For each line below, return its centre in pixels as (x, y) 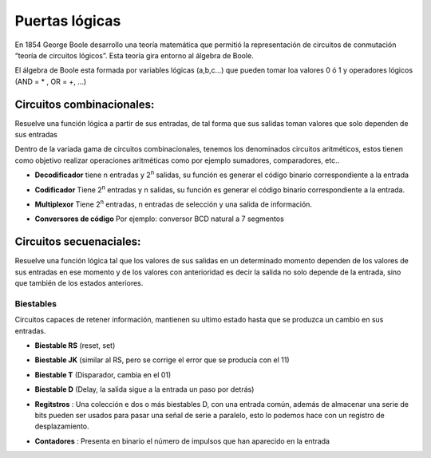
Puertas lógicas (68, 21)
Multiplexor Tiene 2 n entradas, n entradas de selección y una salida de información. (174, 203)
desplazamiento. (62, 426)
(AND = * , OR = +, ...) (51, 81)
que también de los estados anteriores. (79, 283)
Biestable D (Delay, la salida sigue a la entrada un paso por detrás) (144, 389)
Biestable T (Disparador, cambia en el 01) (103, 374)
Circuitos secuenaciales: (78, 242)
